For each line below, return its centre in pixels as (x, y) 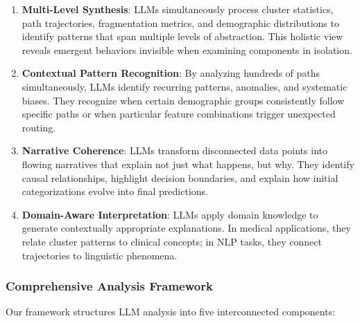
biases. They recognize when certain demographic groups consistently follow (183, 100)
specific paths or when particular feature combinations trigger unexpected (179, 114)
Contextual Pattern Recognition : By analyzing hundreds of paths (171, 73)
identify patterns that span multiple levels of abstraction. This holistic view (182, 36)
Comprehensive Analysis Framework (109, 286)
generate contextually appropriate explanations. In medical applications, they (186, 228)
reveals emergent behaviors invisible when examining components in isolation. (187, 49)
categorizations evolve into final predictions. (115, 191)
